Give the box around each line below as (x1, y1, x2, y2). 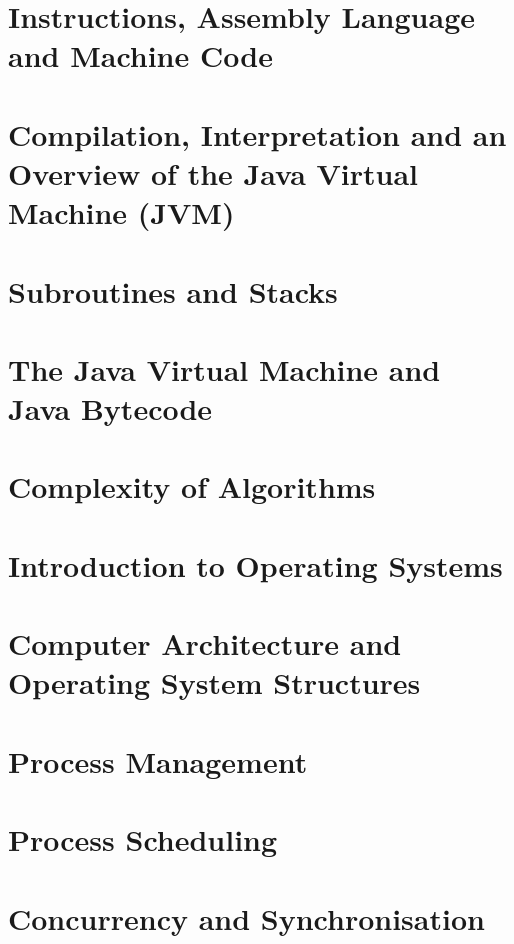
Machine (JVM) (8, 192, 235, 233)
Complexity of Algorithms (8, 466, 376, 507)
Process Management (8, 740, 308, 781)
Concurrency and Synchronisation (8, 897, 485, 938)
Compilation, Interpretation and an (8, 113, 507, 154)
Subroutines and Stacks (8, 270, 338, 311)
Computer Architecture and (8, 623, 402, 664)
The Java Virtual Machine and (8, 348, 441, 389)
